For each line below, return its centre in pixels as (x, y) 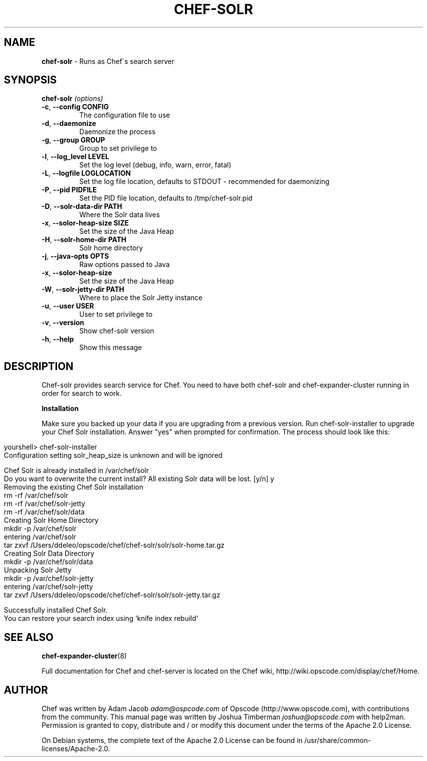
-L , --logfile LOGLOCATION (86, 173)
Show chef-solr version (117, 331)
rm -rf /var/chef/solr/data (44, 512)
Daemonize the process (117, 132)
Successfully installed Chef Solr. (56, 610)
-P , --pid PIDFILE (69, 190)
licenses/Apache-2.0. (76, 748)
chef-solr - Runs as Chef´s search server (108, 61)
